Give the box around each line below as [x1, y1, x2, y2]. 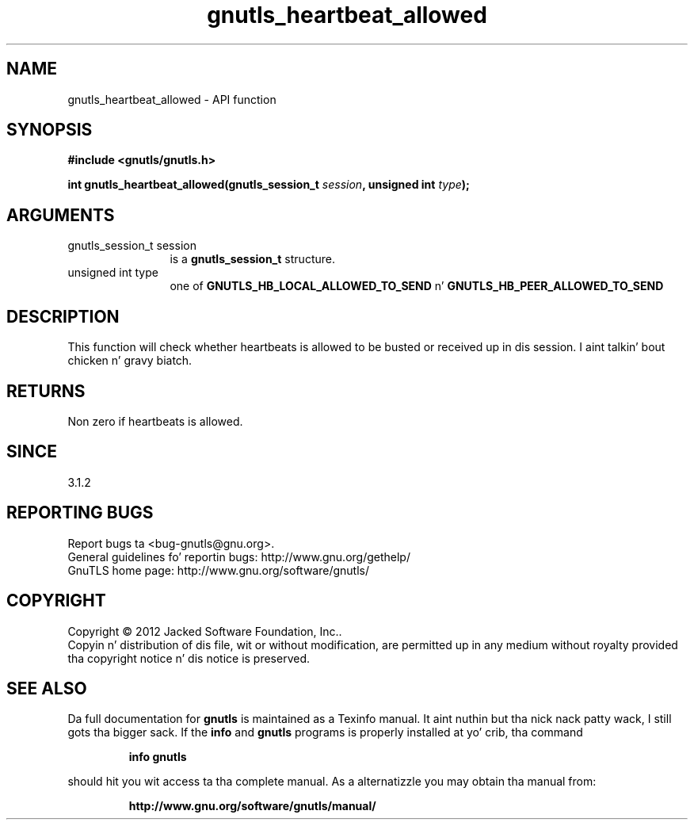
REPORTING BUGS [6, 503, 154, 523]
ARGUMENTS [6, 205, 115, 225]
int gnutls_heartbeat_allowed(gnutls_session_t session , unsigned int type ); [67, 178, 470, 192]
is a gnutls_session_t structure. [170, 252, 335, 266]
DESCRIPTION [6, 306, 120, 327]
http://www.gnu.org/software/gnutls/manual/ [128, 799, 376, 813]
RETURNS [6, 380, 86, 401]
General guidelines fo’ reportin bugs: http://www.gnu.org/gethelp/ [67, 549, 410, 564]
